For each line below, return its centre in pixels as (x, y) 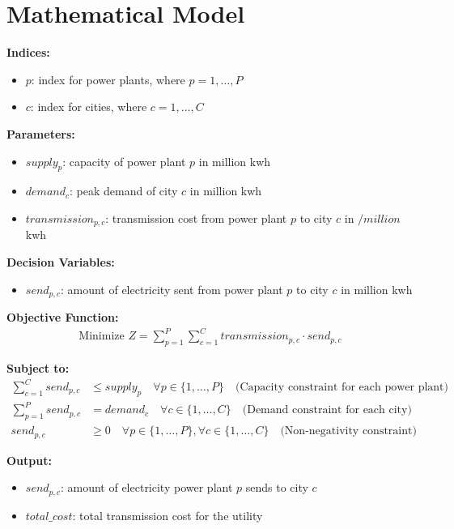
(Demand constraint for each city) (327, 410)
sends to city (277, 487)
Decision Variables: (61, 261)
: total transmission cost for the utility (168, 515)
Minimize (102, 337)
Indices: (28, 52)
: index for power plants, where (108, 79)
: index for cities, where (89, 107)
